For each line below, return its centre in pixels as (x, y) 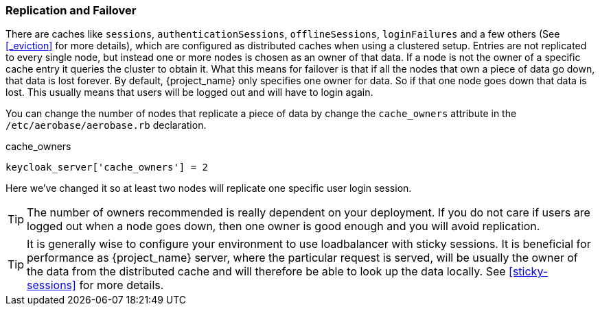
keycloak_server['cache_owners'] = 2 (107, 167)
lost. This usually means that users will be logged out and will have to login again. (189, 92)
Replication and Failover (71, 10)
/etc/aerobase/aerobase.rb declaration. (106, 125)
